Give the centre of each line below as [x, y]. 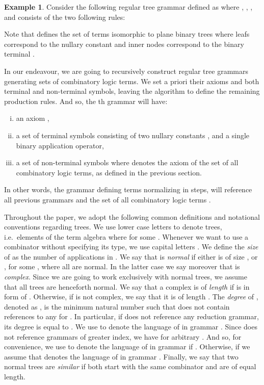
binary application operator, [60, 145]
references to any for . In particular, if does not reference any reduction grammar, [131, 316]
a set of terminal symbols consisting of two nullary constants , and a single [133, 135]
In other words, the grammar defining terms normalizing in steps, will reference [128, 189]
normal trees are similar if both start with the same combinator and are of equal [130, 366]
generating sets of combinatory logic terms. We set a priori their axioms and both [132, 81]
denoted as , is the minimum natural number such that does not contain [117, 306]
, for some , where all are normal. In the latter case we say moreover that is [122, 266]
